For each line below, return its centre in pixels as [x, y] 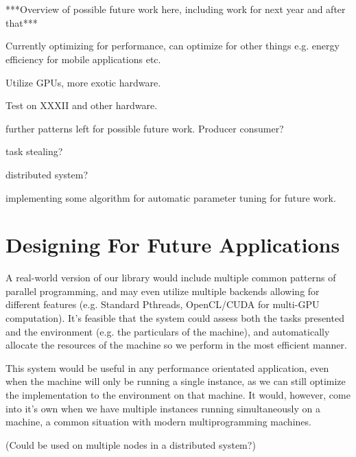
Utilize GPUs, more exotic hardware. [83, 82]
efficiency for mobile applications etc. [83, 59]
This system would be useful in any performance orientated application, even [167, 367]
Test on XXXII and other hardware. [82, 105]
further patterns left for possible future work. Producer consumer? [145, 128]
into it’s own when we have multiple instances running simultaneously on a [163, 408]
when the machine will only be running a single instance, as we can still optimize [176, 381]
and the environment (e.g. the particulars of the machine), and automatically [168, 331]
